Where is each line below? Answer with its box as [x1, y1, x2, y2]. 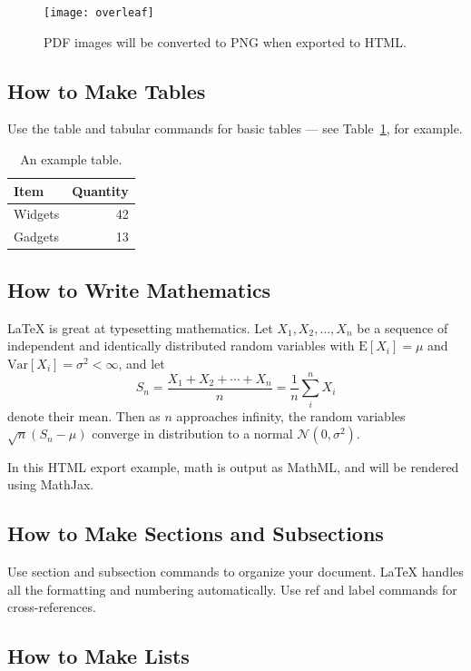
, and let [118, 353, 165, 372]
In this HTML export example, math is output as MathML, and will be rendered [7, 457, 459, 476]
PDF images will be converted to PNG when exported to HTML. [44, 32, 407, 51]
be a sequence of [357, 318, 448, 337]
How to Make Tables [7, 76, 206, 104]
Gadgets [14, 227, 59, 246]
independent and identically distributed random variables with [7, 336, 355, 355]
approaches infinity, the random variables [176, 406, 406, 425]
